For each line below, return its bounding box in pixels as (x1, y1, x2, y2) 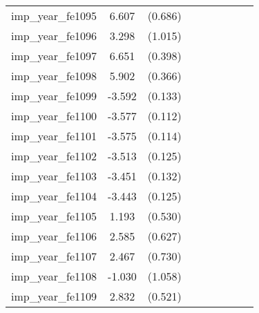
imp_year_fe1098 (11, 68, 97, 84)
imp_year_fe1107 (11, 248, 97, 264)
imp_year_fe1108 (11, 268, 97, 284)
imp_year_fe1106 (11, 228, 97, 244)
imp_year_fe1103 (11, 168, 97, 184)
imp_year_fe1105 (11, 208, 97, 224)
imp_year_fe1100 (11, 108, 97, 124)
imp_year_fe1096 (11, 28, 97, 44)
